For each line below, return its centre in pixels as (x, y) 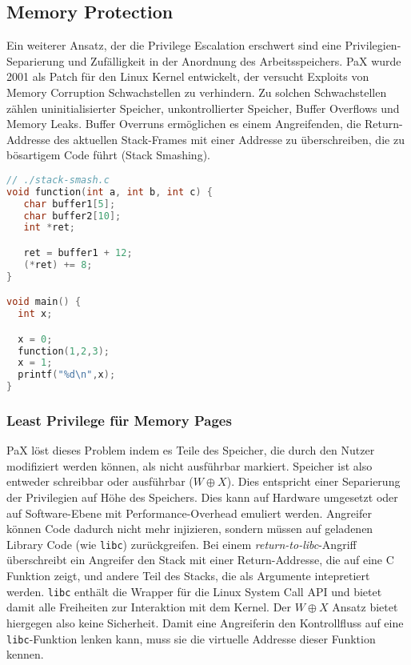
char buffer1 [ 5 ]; (70, 204)
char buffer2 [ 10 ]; (72, 216)
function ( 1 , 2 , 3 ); (64, 351)
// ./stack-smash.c (58, 180)
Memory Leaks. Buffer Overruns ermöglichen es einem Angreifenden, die (184, 124)
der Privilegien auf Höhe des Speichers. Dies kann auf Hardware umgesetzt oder (202, 497)
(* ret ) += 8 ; (58, 264)
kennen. (25, 654)
